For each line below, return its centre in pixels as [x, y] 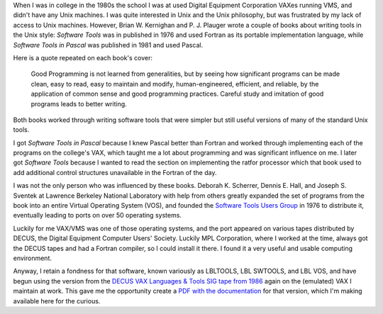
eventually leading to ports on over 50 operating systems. [98, 215]
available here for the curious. [57, 301]
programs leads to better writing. [79, 103]
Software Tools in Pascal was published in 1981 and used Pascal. [108, 45]
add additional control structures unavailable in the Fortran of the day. [115, 172]
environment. [33, 258]
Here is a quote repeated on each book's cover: [83, 57]
